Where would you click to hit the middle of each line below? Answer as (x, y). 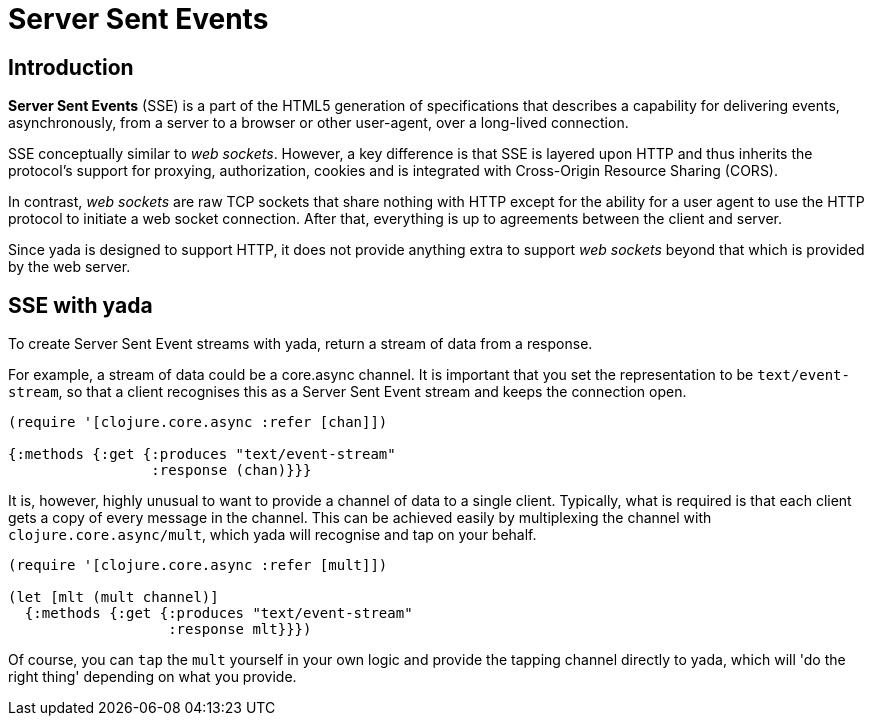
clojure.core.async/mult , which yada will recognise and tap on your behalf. (272, 535)
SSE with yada (80, 305)
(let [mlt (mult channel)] (113, 597)
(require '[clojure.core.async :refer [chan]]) (198, 422)
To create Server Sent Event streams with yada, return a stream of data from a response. (300, 344)
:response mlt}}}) (240, 629)
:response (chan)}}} (231, 470)
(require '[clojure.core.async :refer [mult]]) (198, 565)
